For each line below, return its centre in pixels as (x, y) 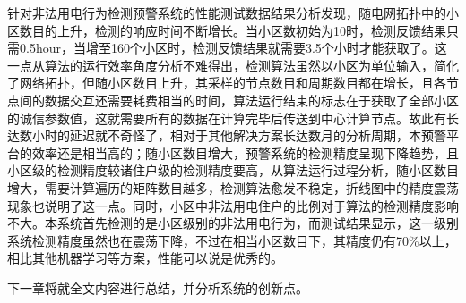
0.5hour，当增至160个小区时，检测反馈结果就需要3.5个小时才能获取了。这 (233, 48)
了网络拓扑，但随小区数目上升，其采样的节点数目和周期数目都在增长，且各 (227, 83)
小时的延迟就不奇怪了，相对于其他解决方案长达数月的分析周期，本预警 (239, 135)
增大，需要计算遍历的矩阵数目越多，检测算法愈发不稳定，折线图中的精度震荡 (233, 187)
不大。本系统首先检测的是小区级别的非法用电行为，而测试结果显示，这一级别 (233, 223)
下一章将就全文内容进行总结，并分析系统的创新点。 (158, 287)
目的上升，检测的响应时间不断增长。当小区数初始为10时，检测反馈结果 (239, 30)
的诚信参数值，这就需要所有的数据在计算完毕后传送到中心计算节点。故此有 (227, 118)
